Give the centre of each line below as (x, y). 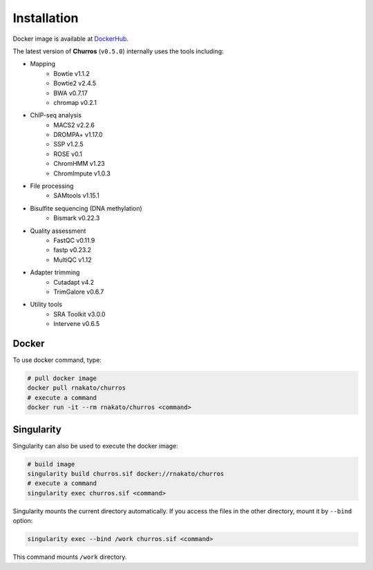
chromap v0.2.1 (75, 102)
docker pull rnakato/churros (77, 388)
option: (23, 521)
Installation (46, 18)
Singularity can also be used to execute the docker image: (96, 446)
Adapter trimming (55, 272)
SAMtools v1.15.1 (76, 196)
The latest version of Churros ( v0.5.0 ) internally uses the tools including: (118, 51)
